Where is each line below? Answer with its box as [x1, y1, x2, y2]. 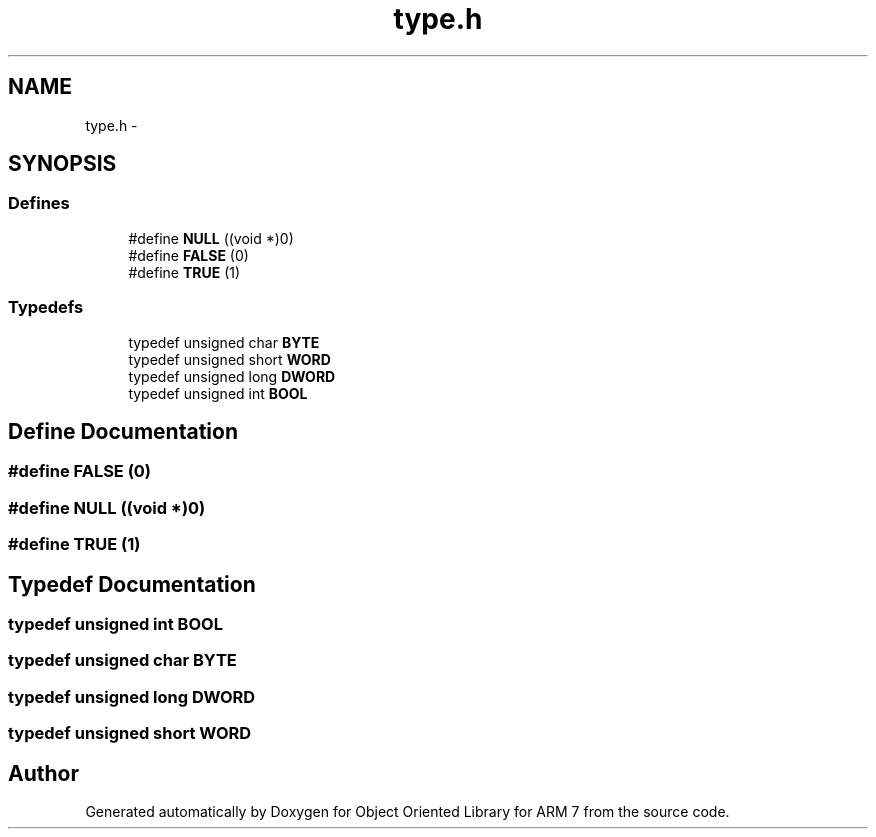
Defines [8, 193, 70, 214]
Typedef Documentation [8, 571, 256, 597]
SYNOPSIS [8, 151, 117, 177]
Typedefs [8, 297, 84, 318]
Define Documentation [8, 418, 238, 444]
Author [8, 760, 79, 786]
